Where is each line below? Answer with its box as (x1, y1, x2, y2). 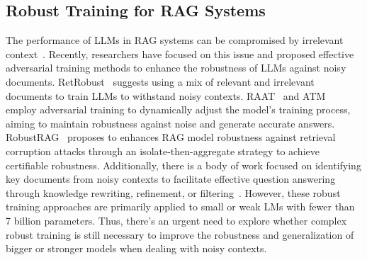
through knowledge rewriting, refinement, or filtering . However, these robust (6, 185, 341, 200)
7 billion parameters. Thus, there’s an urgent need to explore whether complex (6, 213, 347, 227)
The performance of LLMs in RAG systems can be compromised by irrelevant (6, 33, 344, 47)
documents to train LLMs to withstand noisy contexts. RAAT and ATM (6, 88, 326, 103)
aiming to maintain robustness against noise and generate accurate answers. (6, 115, 335, 130)
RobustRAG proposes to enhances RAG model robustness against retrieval (6, 130, 336, 145)
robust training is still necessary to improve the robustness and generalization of (6, 227, 354, 242)
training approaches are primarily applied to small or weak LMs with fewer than (6, 199, 355, 214)
